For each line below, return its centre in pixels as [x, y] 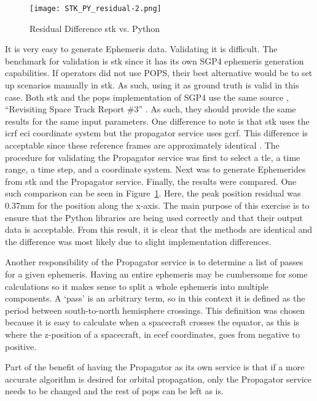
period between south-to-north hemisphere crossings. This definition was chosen [155, 310]
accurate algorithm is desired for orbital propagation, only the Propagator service [158, 379]
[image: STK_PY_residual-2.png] [96, 9]
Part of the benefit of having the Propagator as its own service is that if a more [155, 367]
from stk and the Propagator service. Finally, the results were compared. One [151, 181]
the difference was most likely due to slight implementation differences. [138, 241]
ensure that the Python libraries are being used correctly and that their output [154, 217]
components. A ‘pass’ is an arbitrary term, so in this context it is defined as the [155, 298]
